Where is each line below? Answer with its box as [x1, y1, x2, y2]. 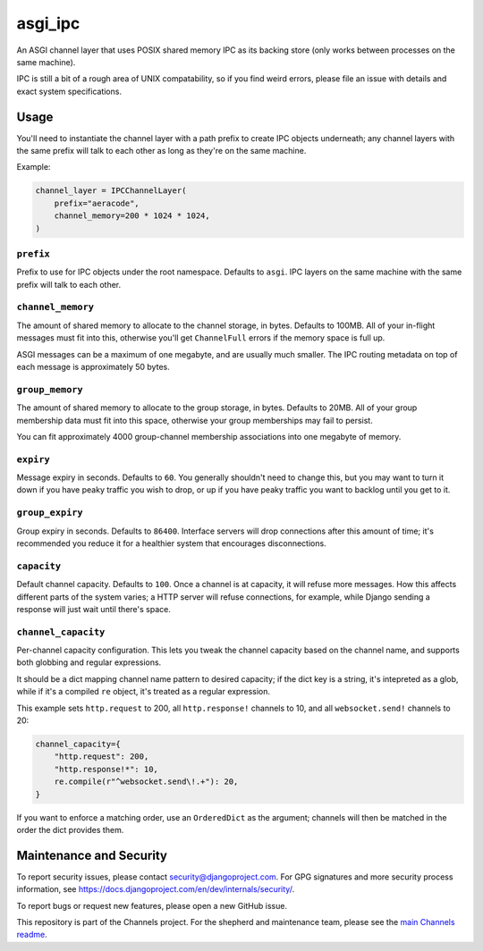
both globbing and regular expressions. [16, 657, 162, 668]
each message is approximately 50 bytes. [16, 362, 170, 372]
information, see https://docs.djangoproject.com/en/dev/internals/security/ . [16, 884, 295, 895]
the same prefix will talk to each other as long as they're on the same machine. [16, 146, 307, 156]
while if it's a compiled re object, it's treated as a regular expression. [16, 686, 271, 697]
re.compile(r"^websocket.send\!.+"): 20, [54, 777, 239, 787]
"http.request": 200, [54, 752, 149, 762]
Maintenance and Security [16, 847, 167, 863]
